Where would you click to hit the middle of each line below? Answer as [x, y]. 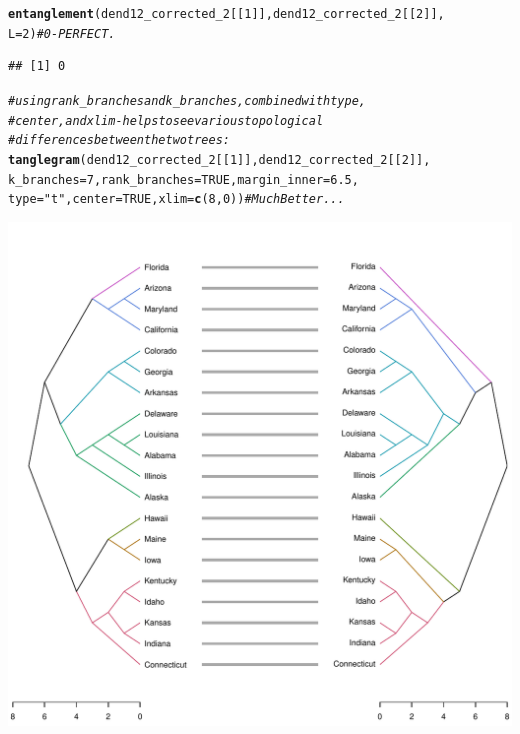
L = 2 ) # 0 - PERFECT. [62, 33]
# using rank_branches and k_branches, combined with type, [187, 100]
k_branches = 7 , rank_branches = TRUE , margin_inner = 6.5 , [183, 179]
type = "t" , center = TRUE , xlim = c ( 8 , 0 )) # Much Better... [176, 199]
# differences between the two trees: [119, 140]
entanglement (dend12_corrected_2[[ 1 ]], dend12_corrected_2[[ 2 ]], [226, 14]
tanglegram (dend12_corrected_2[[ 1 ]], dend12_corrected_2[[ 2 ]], [219, 159]
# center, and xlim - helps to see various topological [166, 120]
